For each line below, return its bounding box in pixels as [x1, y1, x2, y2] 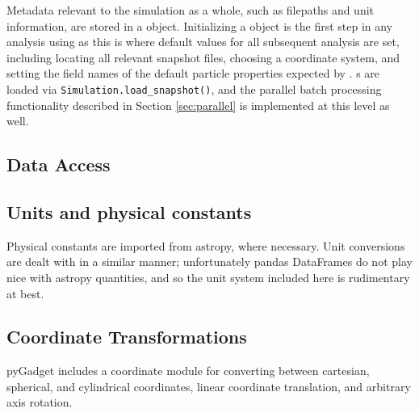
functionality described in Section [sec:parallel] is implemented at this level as [6, 96, 390, 113]
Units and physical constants [6, 199, 252, 224]
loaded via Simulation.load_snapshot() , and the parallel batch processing [6, 80, 382, 97]
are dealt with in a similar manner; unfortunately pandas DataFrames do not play [6, 253, 413, 270]
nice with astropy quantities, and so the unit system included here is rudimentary [6, 268, 410, 285]
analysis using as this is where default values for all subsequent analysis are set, [6, 33, 400, 50]
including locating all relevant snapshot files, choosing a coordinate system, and [6, 48, 400, 65]
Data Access [6, 152, 111, 177]
